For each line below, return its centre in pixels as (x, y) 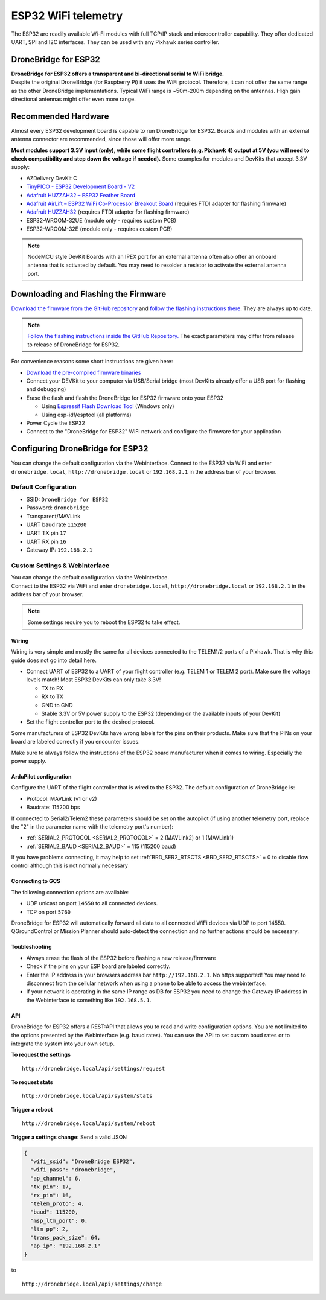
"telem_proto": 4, (57, 1203)
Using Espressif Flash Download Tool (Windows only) (108, 406)
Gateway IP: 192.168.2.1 (59, 550)
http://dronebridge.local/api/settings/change (92, 1284)
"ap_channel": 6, (56, 1178)
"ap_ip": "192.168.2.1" (66, 1246)
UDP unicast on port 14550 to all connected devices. (92, 903)
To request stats (32, 1082)
